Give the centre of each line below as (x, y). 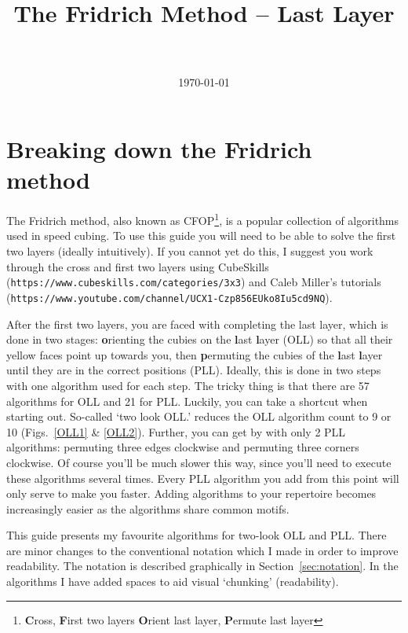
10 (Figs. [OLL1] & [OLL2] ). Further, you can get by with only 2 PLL (176, 431)
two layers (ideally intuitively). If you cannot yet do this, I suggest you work (190, 251)
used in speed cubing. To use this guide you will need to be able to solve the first (201, 236)
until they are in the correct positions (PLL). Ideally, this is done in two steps (194, 370)
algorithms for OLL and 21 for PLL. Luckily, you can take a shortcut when (187, 401)
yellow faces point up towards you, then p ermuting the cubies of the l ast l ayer (195, 354)
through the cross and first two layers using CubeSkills (138, 266)
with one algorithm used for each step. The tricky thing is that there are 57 (188, 385)
